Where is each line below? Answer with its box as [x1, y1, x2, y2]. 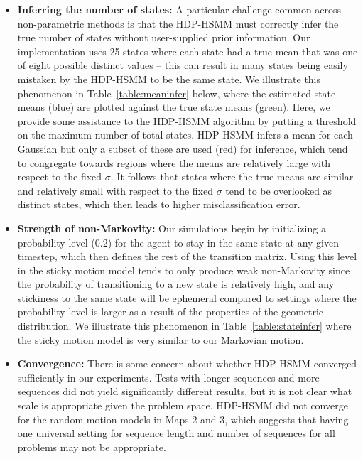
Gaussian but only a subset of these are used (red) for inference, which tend [17, 141, 348, 156]
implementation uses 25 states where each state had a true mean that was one [17, 43, 358, 58]
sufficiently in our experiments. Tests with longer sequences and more [17, 369, 320, 384]
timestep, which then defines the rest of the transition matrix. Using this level [17, 249, 357, 264]
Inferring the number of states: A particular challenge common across [17, 2, 342, 16]
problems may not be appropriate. [17, 439, 166, 454]
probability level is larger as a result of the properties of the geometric [17, 304, 324, 319]
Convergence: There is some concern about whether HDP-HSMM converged [17, 356, 357, 371]
